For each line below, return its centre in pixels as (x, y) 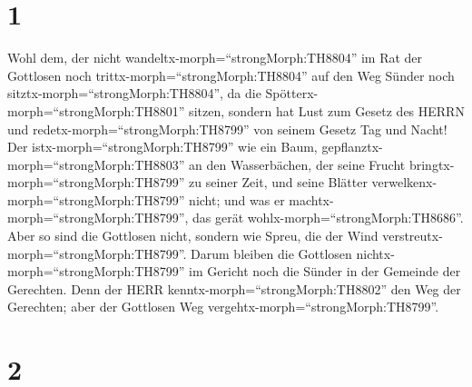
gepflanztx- (352, 147)
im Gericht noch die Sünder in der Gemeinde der (325, 271)
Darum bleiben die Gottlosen (271, 253)
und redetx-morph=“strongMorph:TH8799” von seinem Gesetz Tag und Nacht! (227, 129)
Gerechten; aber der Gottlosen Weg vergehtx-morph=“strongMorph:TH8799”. (223, 307)
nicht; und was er (237, 199)
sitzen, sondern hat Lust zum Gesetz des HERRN (327, 110)
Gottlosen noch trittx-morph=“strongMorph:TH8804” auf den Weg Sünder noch (231, 75)
